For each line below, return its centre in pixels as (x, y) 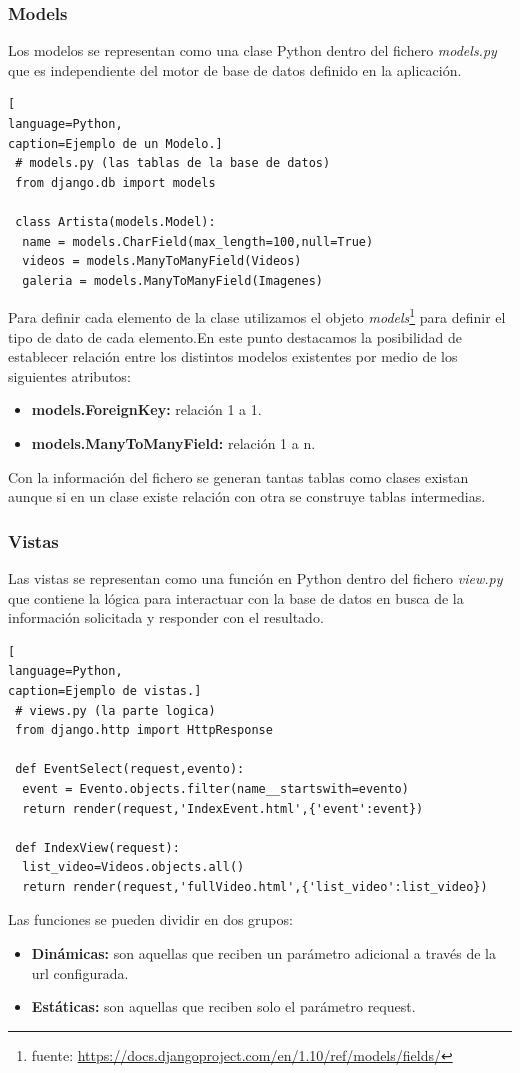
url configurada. (80, 972)
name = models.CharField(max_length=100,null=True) (198, 241)
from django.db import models (115, 182)
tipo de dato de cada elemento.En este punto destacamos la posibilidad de (235, 336)
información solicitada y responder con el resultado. (166, 617)
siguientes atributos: (69, 375)
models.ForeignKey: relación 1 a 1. (146, 409)
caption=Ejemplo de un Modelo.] (115, 143)
